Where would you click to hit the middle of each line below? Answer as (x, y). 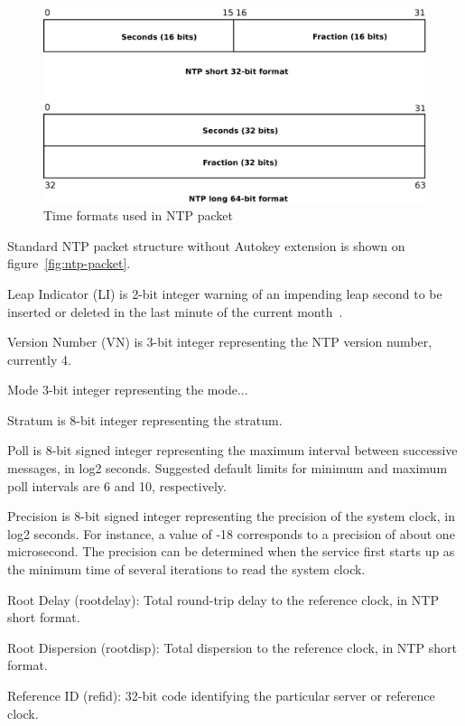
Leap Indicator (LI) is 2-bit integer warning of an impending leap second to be (225, 293)
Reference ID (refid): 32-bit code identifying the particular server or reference (221, 696)
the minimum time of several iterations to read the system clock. (186, 569)
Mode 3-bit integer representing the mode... (128, 390)
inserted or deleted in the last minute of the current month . (175, 311)
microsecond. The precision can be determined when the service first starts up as (231, 551)
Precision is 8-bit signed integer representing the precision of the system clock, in (231, 516)
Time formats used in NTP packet (138, 215)
